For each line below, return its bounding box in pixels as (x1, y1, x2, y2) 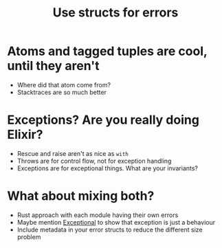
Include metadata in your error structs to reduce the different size (16, 225, 203, 234)
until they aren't (7, 58, 100, 74)
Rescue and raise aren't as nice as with (16, 149, 129, 157)
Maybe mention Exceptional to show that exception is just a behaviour (16, 218, 215, 226)
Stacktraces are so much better (16, 88, 107, 96)
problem (16, 232, 41, 241)
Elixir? (7, 127, 43, 142)
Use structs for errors (52, 5, 179, 21)
